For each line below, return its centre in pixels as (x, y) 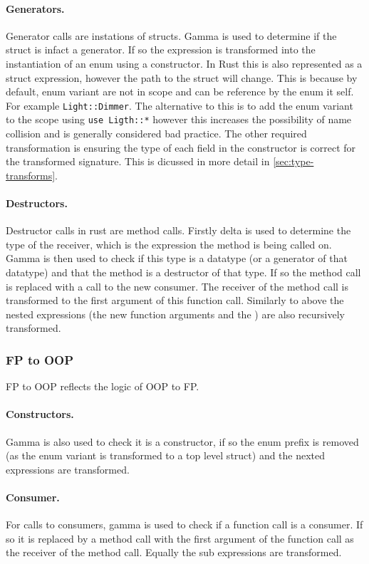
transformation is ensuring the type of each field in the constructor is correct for (181, 147)
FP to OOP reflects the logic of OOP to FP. (103, 386)
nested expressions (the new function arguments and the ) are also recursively (175, 314)
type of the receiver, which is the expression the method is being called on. (169, 244)
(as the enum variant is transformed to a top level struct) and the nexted (166, 455)
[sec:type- (293, 161)
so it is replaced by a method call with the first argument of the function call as (180, 538)
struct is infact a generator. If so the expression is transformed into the (161, 49)
